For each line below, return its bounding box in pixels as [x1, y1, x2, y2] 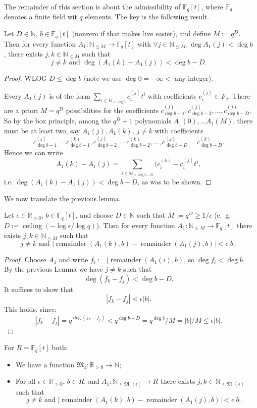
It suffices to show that [4, 284, 74, 294]
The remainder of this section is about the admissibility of [4, 1, 181, 11]
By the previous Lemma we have [4, 264, 103, 274]
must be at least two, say [4, 125, 80, 135]
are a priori [4, 105, 38, 115]
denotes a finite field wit [4, 11, 77, 22]
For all [15, 376, 36, 386]
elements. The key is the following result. [85, 11, 209, 22]
